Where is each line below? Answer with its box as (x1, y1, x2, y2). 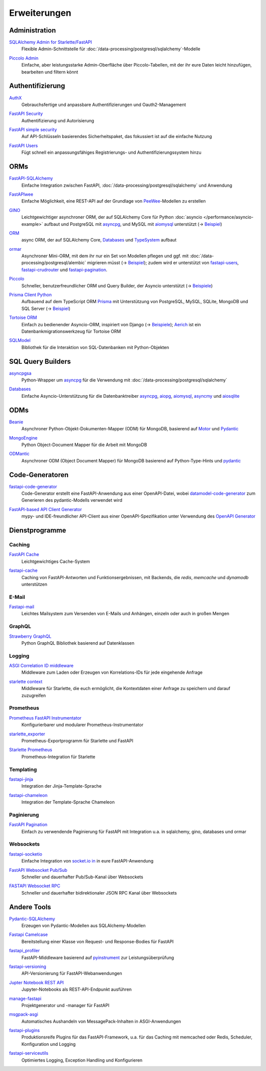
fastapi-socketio (9, 851, 42, 857)
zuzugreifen (21, 692, 46, 698)
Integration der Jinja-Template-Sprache (21, 783, 102, 789)
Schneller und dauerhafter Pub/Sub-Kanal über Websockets (21, 874, 143, 880)
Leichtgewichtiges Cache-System (21, 558, 90, 564)
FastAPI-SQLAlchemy (9, 175, 53, 181)
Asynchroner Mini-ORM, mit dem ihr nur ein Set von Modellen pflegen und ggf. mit (21, 253, 189, 259)
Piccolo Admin (9, 55, 39, 61)
